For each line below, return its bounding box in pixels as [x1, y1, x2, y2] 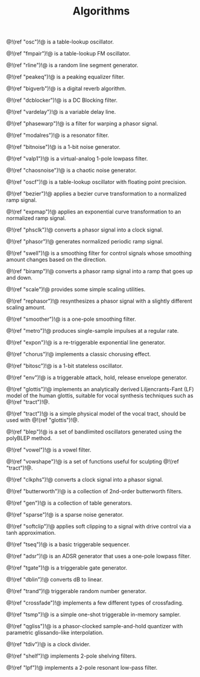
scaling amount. [6, 304, 46, 311]
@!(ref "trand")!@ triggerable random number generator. [6, 588, 146, 595]
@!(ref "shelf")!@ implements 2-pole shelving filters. [6, 652, 137, 660]
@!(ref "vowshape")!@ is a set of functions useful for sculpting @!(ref [6, 458, 180, 465]
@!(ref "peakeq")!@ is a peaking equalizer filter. [6, 74, 125, 81]
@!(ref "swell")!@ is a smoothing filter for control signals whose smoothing [6, 250, 192, 257]
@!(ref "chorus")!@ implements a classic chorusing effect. [6, 351, 151, 358]
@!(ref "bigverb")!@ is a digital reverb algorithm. [6, 85, 127, 92]
